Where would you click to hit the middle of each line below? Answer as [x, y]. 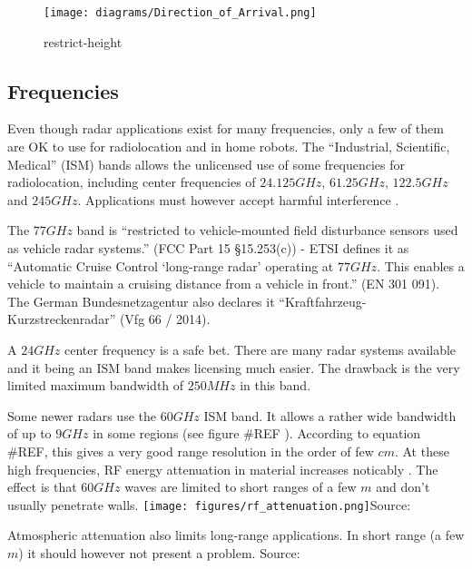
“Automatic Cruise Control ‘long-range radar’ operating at [171, 265]
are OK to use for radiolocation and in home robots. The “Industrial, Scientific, [229, 147]
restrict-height [83, 41]
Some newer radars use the [82, 415]
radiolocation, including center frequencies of [132, 182]
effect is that [42, 487]
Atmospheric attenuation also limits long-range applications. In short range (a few [236, 535]
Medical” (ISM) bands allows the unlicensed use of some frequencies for [206, 164]
